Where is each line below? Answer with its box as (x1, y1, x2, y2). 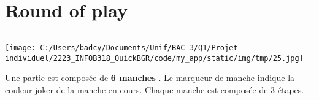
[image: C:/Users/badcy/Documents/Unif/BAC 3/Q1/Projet (5, 44, 238, 53)
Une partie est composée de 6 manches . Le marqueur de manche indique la (5, 71, 295, 84)
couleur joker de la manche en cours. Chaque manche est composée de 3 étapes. (5, 83, 304, 96)
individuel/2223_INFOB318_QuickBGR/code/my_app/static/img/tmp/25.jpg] (5, 53, 304, 63)
